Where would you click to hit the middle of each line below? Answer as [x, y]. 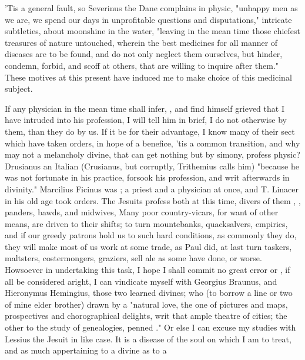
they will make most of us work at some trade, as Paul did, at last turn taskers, [148, 246]
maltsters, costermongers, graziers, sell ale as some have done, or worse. [133, 258]
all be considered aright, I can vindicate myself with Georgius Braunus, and [141, 281]
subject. [19, 89]
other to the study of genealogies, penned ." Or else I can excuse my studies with [150, 327]
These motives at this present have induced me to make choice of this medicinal [148, 77]
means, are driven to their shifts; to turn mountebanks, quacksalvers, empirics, [146, 223]
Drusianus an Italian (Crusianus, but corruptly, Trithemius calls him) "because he [152, 166]
